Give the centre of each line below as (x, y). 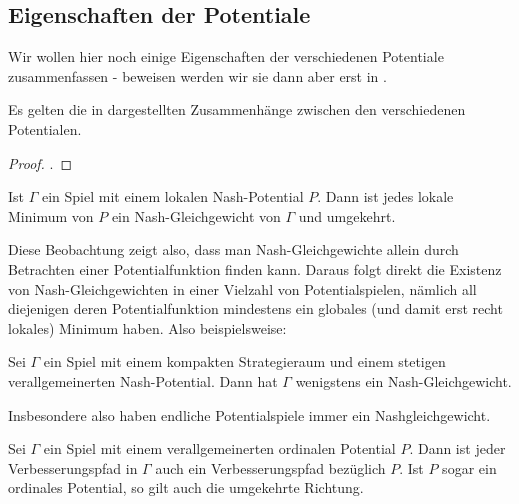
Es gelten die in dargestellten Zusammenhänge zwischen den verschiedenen (237, 109)
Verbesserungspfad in (73, 467)
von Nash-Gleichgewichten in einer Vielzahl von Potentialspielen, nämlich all (242, 288)
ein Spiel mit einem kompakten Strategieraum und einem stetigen (244, 361)
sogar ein (469, 467)
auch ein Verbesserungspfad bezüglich (270, 467)
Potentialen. (45, 128)
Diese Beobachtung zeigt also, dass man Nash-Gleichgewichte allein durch (233, 249)
